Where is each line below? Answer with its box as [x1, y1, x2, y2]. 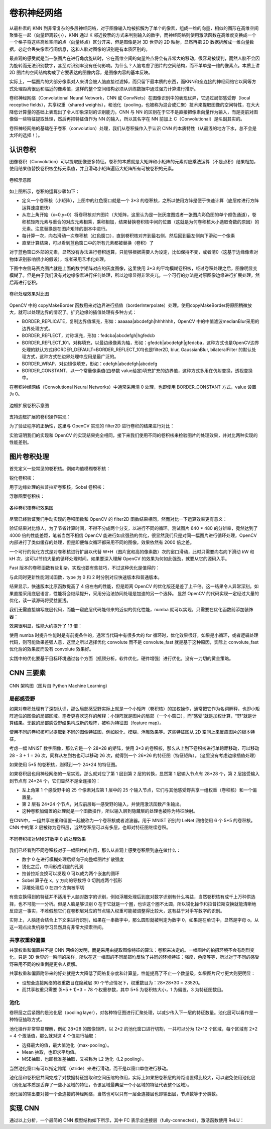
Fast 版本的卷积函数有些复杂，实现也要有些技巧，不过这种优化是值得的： [9, 565, 160, 571]
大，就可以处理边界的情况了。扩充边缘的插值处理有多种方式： [9, 309, 137, 315]
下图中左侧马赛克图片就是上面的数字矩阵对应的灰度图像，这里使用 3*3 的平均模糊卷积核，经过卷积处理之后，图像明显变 [9, 265, 258, 271]
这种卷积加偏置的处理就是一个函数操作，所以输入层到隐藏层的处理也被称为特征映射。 [22, 808, 198, 814]
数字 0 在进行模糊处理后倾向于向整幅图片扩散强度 [22, 856, 124, 862]
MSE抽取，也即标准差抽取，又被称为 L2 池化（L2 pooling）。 [22, 1056, 147, 1062]
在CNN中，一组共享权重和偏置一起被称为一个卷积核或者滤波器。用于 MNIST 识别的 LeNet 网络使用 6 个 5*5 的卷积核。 [9, 817, 255, 823]
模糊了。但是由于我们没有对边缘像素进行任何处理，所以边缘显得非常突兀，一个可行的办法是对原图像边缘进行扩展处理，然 [9, 272, 260, 278]
